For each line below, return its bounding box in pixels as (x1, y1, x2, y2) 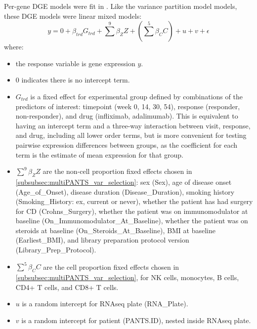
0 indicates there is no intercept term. (15, 75, 130, 85)
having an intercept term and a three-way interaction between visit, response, (15, 120, 251, 130)
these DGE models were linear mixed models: (4, 10, 142, 21)
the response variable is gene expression (15, 58, 135, 68)
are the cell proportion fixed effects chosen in (43, 261, 179, 272)
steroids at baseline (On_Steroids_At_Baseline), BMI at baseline (15, 225, 216, 235)
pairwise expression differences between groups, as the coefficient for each (15, 139, 237, 150)
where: (4, 41, 24, 52)
